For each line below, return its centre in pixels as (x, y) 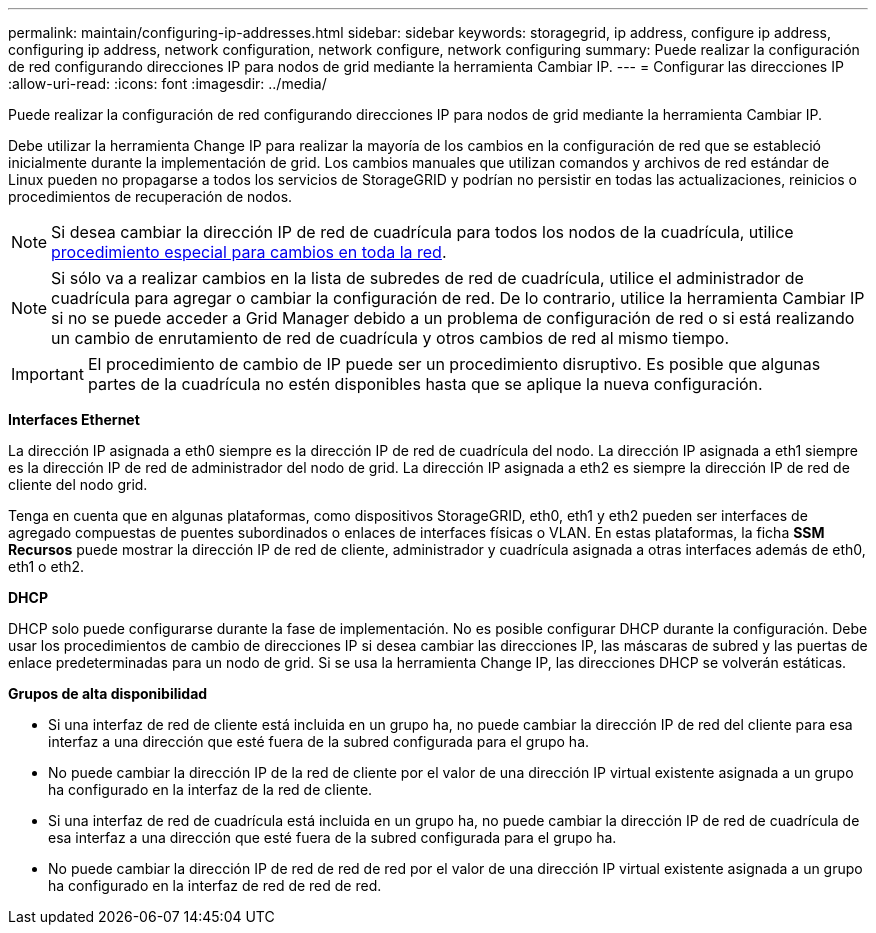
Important (47, 374)
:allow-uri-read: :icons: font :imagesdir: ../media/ (167, 83)
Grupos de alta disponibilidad (108, 693)
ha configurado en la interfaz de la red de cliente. (210, 789)
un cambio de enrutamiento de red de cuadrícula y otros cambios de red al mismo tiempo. (390, 338)
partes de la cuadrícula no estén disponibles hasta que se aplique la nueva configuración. (425, 384)
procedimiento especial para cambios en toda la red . (249, 252)
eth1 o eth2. (46, 566)
